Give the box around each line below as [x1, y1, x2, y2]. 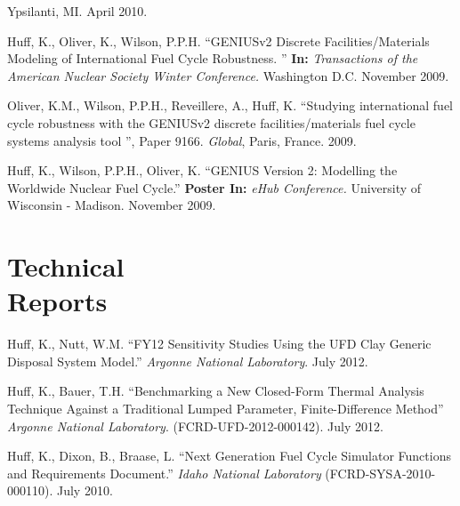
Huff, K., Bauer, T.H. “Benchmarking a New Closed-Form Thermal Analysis [7, 382, 424, 400]
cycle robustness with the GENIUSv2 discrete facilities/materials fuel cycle [7, 113, 416, 132]
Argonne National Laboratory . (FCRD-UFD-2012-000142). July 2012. [7, 416, 383, 435]
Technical [7, 248, 125, 285]
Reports [7, 283, 108, 319]
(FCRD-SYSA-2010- [325, 463, 436, 482]
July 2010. [56, 481, 113, 500]
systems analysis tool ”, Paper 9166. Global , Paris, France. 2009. [7, 131, 357, 149]
